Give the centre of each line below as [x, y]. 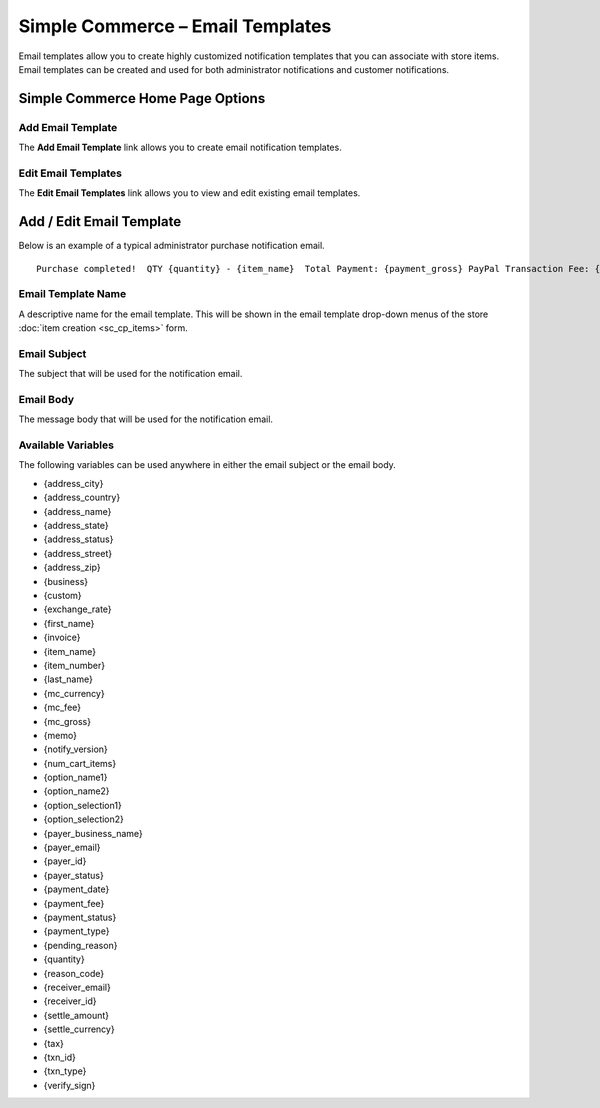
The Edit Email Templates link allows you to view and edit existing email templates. [189, 193]
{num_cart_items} [80, 763]
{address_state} [76, 526]
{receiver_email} [77, 987]
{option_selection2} [84, 819]
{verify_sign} [69, 1085]
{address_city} [73, 483]
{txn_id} [60, 1057]
